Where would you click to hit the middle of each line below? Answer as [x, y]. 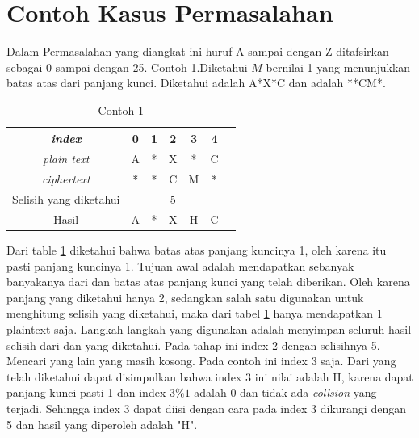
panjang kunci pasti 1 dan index [86, 392]
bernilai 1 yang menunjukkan [338, 67]
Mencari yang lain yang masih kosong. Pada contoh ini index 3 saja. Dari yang [201, 361]
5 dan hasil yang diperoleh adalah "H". [102, 424]
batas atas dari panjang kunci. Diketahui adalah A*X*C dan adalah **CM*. [196, 83]
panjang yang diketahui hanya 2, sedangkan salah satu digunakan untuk [185, 297]
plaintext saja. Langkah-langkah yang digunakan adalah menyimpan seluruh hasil [209, 328]
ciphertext [66, 179]
